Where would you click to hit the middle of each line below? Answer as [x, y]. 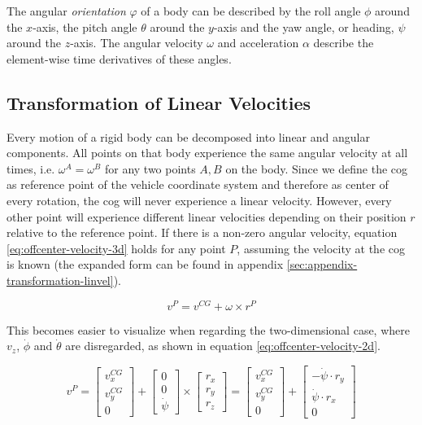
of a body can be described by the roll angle [251, 11]
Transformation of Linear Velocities [159, 102]
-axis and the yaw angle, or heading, [304, 26]
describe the [344, 43]
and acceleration [258, 43]
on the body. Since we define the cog [317, 168]
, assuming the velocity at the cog [321, 248]
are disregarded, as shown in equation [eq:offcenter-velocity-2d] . [223, 346]
